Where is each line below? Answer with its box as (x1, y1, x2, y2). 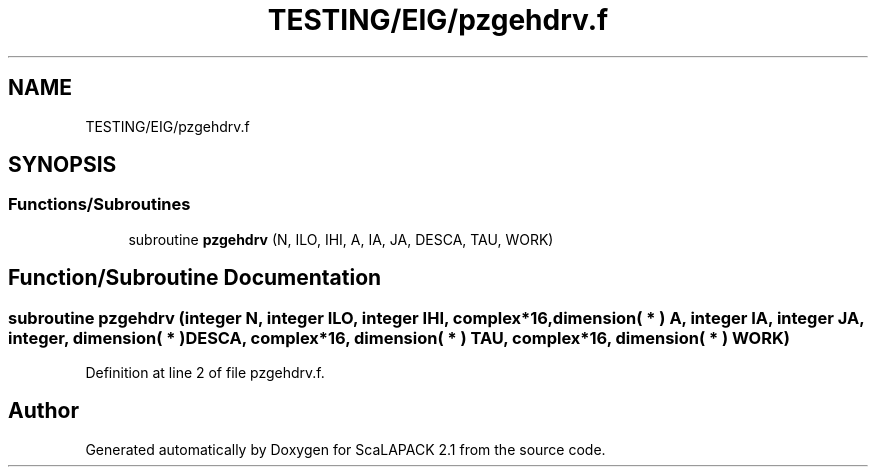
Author (8, 398, 79, 424)
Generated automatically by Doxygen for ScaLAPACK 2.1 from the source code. (85, 440, 606, 458)
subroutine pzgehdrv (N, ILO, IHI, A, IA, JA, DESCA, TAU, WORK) (128, 230, 554, 248)
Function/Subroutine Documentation (8, 265, 382, 291)
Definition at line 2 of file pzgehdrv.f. (85, 364, 325, 382)
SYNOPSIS (8, 152, 117, 178)
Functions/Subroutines (8, 194, 191, 215)
